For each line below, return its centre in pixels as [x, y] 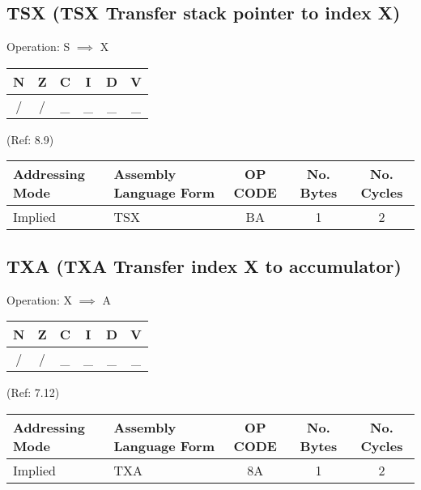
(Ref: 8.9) [30, 139]
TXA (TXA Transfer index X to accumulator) [204, 265]
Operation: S [38, 47]
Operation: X [39, 299]
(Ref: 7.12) [33, 392]
